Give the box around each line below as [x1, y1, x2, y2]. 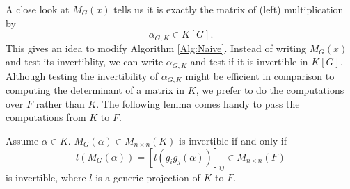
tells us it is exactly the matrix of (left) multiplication [113, 2, 344, 16]
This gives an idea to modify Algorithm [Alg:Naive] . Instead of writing [6, 40, 307, 55]
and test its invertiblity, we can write [6, 54, 164, 69]
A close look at [6, 2, 70, 16]
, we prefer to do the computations [196, 83, 344, 97]
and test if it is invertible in [190, 54, 308, 69]
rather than [35, 96, 85, 110]
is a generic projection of [95, 170, 200, 185]
